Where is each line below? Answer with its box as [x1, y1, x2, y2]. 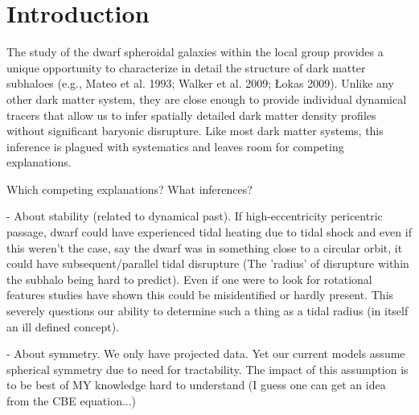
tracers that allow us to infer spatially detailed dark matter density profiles [6, 106, 376, 123]
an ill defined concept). [6, 318, 120, 335]
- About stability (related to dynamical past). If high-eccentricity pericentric [6, 207, 383, 224]
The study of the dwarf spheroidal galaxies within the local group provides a [6, 43, 384, 60]
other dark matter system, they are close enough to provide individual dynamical [6, 90, 407, 107]
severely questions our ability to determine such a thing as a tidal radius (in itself [6, 302, 409, 319]
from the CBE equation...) [6, 392, 137, 409]
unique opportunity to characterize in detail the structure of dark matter [6, 59, 366, 76]
